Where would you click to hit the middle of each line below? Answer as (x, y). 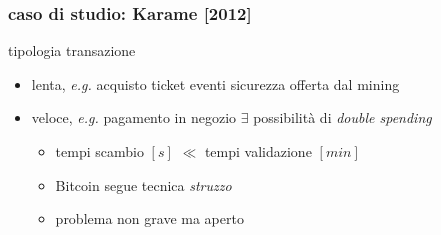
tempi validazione (258, 151)
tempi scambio (99, 151)
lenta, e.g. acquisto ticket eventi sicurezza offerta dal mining (215, 83)
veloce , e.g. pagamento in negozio (134, 117)
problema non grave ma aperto (149, 218)
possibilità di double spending (342, 117)
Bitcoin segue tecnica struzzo (143, 184)
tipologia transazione (72, 50)
